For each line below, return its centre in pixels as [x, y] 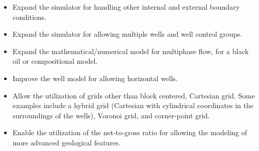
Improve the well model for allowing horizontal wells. [95, 78]
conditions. [30, 17]
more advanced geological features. [67, 142]
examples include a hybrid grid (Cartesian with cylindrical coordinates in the [133, 105]
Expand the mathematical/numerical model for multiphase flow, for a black [131, 51]
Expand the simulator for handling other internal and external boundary [126, 7]
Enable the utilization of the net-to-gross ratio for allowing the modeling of [130, 132]
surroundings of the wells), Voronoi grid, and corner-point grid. [111, 115]
